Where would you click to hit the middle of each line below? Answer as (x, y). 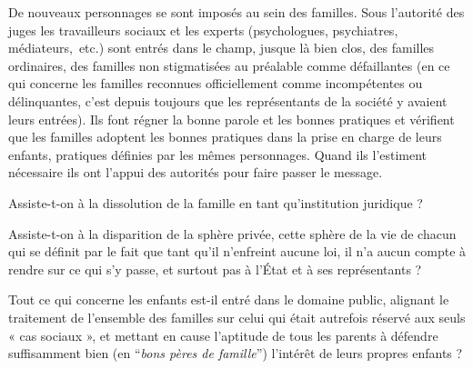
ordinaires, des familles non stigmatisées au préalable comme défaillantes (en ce (229, 65)
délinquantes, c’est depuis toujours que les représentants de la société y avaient (228, 100)
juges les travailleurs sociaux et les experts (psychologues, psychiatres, (203, 30)
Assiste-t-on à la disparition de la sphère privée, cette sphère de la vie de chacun (232, 233)
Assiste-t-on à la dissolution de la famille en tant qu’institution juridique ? (216, 202)
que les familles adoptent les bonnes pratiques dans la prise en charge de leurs (225, 137)
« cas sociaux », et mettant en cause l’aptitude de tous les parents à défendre (223, 335)
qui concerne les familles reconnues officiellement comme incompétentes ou (216, 83)
